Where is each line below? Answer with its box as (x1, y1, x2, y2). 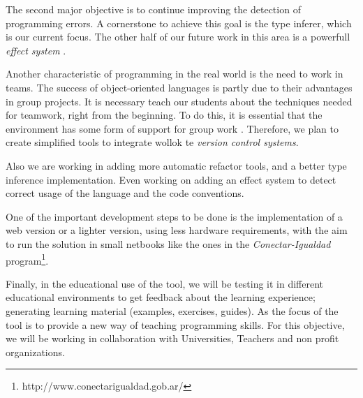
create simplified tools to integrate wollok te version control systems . (6, 135, 299, 149)
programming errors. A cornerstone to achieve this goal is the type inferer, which (6, 15, 352, 30)
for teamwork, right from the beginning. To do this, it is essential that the (6, 108, 323, 122)
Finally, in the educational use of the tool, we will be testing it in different (6, 276, 324, 290)
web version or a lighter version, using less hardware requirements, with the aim (6, 223, 348, 237)
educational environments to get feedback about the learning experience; (6, 290, 316, 304)
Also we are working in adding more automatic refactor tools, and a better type (6, 158, 347, 172)
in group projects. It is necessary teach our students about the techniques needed (6, 94, 353, 108)
